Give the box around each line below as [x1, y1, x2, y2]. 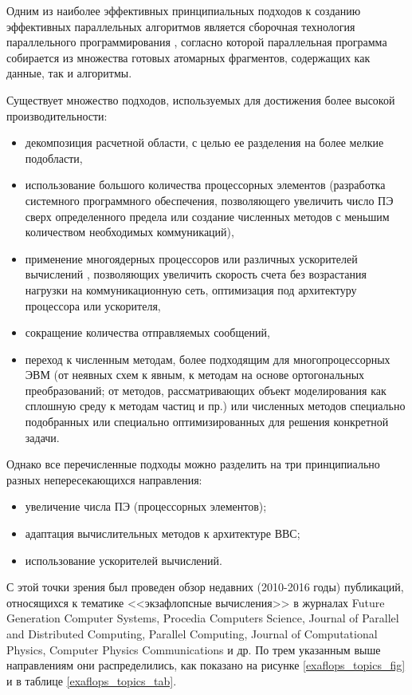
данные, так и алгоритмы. [6, 65, 132, 81]
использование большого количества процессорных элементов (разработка [25, 176, 386, 193]
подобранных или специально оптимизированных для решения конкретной [25, 413, 389, 430]
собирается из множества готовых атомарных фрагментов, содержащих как [6, 49, 371, 65]
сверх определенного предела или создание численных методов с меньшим [25, 207, 390, 224]
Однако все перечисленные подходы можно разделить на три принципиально [6, 456, 380, 472]
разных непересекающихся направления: [6, 471, 202, 488]
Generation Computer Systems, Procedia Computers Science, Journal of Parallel [6, 610, 399, 626]
